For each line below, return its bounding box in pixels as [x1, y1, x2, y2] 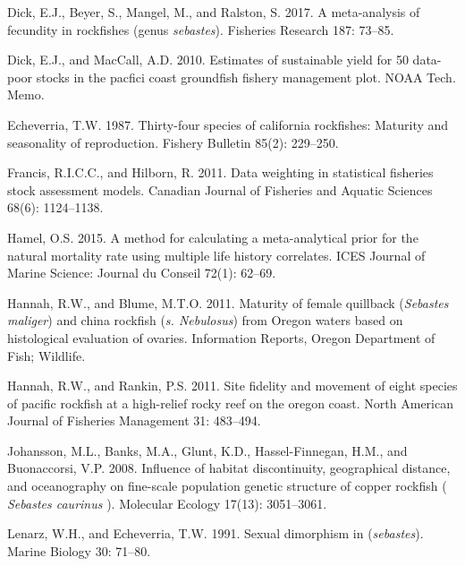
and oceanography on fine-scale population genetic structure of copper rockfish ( [7, 476, 447, 495]
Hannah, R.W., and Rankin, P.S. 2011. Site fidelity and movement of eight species [7, 376, 458, 395]
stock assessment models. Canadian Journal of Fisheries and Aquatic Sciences [7, 180, 433, 199]
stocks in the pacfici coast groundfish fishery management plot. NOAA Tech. [36, 67, 456, 86]
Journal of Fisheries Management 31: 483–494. [7, 411, 261, 430]
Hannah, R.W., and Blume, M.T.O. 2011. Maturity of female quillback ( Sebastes [7, 293, 449, 312]
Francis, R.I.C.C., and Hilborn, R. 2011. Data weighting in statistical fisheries [7, 163, 434, 182]
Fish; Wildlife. [7, 346, 86, 364]
